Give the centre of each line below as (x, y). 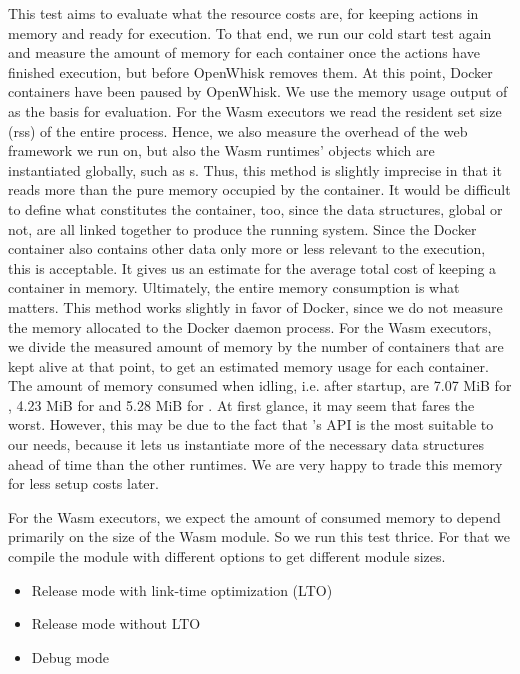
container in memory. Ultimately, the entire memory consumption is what (234, 287)
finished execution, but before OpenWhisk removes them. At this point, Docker (250, 71)
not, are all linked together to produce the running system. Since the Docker (242, 228)
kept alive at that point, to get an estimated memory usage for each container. (248, 365)
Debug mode (70, 656)
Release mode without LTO (116, 623)
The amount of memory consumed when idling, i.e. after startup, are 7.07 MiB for (260, 385)
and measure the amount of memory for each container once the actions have (244, 52)
